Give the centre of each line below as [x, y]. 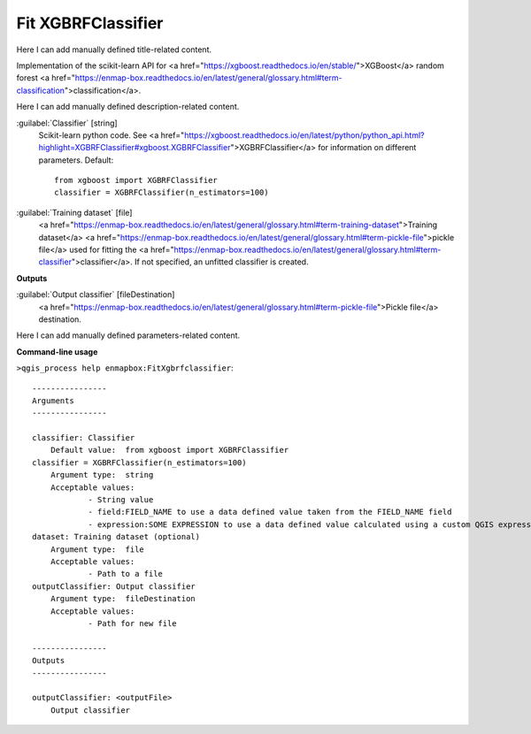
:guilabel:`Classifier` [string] [67, 123]
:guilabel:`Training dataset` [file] [74, 212]
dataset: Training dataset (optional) [116, 537]
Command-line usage [57, 352]
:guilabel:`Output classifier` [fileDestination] [96, 294]
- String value [121, 500]
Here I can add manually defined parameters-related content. [128, 335]
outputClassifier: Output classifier [114, 586]
